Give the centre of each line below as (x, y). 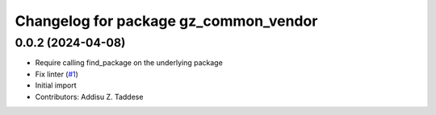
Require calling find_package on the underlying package (129, 63)
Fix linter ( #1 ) (57, 74)
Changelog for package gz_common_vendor (166, 21)
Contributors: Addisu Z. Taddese (89, 97)
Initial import (56, 85)
